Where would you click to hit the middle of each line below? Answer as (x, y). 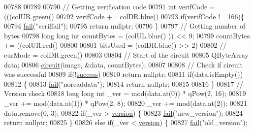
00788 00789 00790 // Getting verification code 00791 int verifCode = (110, 6)
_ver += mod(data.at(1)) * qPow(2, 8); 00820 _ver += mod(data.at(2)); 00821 (126, 103)
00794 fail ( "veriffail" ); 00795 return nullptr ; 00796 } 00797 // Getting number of (125, 26)
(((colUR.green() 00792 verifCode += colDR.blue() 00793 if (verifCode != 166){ (124, 16)
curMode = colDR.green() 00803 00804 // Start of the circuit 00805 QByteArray (126, 54)
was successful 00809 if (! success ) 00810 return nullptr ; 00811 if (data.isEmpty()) (124, 74)
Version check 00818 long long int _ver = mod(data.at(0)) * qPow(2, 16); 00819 (125, 93)
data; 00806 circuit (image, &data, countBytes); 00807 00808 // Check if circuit (123, 64)
